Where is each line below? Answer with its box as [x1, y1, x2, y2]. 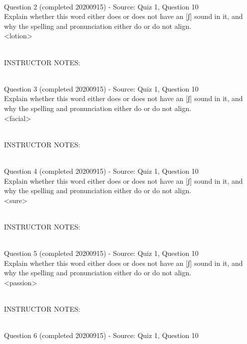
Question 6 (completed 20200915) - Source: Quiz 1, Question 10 [4, 330, 199, 341]
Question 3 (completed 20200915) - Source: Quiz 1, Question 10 [4, 83, 199, 94]
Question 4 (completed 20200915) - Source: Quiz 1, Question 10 [4, 165, 199, 176]
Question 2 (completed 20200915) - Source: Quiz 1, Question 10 [4, 1, 199, 11]
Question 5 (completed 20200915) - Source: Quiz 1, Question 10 [4, 248, 199, 258]
